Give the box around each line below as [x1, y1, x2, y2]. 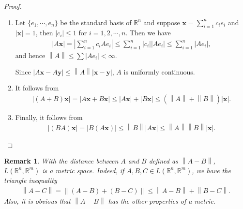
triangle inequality [4, 175, 57, 185]
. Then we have [125, 28, 171, 38]
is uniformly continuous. [123, 66, 195, 76]
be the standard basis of [60, 17, 132, 27]
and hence [15, 50, 46, 60]
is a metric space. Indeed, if [42, 165, 124, 175]
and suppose [143, 17, 180, 27]
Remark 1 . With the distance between [4, 156, 119, 166]
